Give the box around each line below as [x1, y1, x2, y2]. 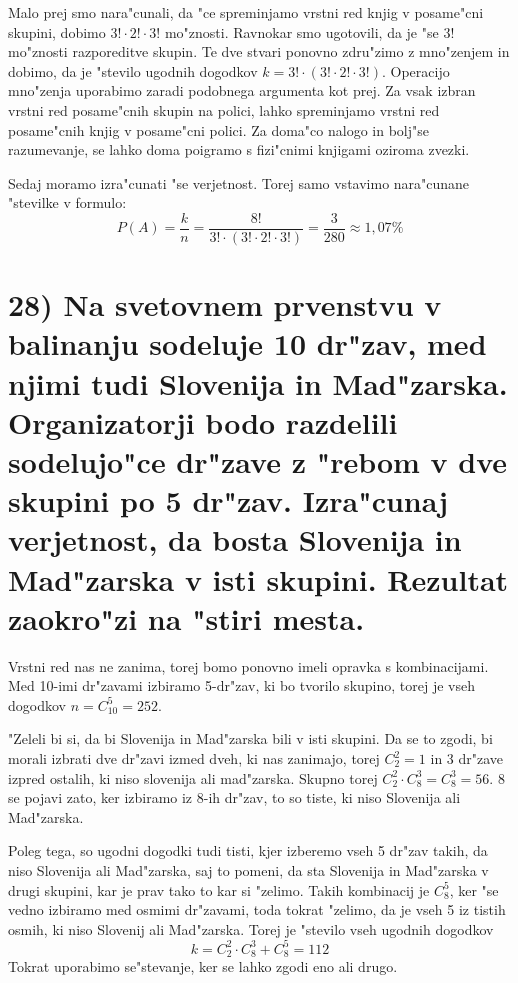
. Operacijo [381, 60, 450, 81]
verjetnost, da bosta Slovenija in [8, 519, 462, 560]
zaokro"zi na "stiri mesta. [8, 597, 365, 638]
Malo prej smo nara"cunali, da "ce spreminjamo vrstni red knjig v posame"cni [8, 2, 484, 22]
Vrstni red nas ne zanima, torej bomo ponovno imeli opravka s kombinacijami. [8, 655, 489, 676]
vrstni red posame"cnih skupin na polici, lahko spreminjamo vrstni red [8, 99, 440, 120]
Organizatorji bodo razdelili [8, 401, 398, 442]
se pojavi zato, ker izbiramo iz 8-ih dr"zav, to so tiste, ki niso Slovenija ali [8, 787, 461, 808]
